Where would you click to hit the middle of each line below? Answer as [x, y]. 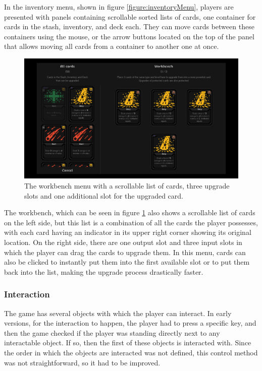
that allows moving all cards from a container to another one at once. [112, 46]
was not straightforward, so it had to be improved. [82, 362]
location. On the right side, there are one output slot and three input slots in [123, 242]
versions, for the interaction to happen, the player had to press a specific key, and [130, 323]
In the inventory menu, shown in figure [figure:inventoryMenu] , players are [119, 7]
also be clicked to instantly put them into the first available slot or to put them [127, 262]
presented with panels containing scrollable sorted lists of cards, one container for [130, 16]
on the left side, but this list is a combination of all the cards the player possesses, [131, 222]
